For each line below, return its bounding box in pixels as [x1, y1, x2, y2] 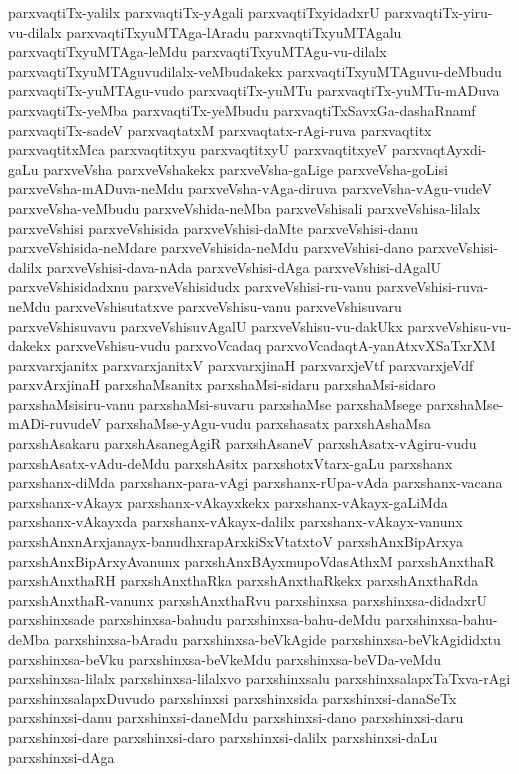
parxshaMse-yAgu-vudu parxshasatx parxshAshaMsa [105, 413, 431, 434]
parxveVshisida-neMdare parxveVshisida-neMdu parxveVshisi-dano [8, 237, 414, 258]
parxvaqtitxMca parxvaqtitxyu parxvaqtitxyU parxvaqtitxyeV [8, 139, 388, 160]
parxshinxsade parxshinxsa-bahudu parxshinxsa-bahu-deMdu [8, 609, 381, 630]
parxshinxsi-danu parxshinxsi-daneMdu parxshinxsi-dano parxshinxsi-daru [8, 707, 464, 728]
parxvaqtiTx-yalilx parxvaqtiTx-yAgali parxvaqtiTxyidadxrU [8, 2, 380, 22]
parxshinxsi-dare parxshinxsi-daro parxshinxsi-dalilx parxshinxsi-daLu [8, 726, 438, 747]
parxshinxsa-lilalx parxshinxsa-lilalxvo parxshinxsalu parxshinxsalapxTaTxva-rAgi [8, 668, 511, 689]
